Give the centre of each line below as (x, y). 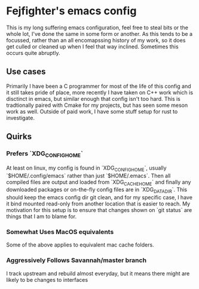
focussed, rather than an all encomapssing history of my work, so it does (96, 40)
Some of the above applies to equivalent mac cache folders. (80, 245)
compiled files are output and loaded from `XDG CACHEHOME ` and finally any (99, 182)
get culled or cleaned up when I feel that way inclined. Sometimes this (92, 47)
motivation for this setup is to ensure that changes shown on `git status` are (99, 210)
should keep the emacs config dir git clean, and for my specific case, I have (99, 198)
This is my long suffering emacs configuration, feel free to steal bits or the (97, 27)
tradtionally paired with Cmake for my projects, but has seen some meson (97, 105)
